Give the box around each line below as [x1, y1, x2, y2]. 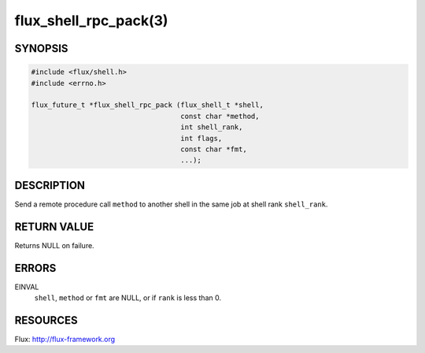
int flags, [180, 134, 223, 143]
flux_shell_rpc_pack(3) [14, 12, 168, 29]
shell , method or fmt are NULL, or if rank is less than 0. [34, 292, 222, 303]
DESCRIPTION [14, 178, 86, 192]
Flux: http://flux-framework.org [14, 334, 116, 344]
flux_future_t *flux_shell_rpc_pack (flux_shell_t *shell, [31, 101, 264, 110]
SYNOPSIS [14, 42, 68, 55]
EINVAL [14, 282, 39, 292]
